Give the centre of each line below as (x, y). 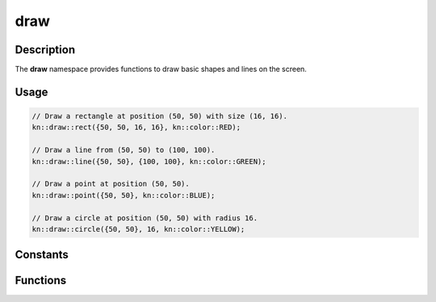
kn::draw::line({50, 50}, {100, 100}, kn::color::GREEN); (149, 161)
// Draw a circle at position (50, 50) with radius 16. (145, 218)
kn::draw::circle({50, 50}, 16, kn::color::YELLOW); (138, 229)
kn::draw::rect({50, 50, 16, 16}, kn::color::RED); (136, 128)
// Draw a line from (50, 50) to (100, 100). (124, 150)
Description (45, 50)
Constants (42, 255)
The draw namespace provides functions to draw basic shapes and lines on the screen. (161, 69)
